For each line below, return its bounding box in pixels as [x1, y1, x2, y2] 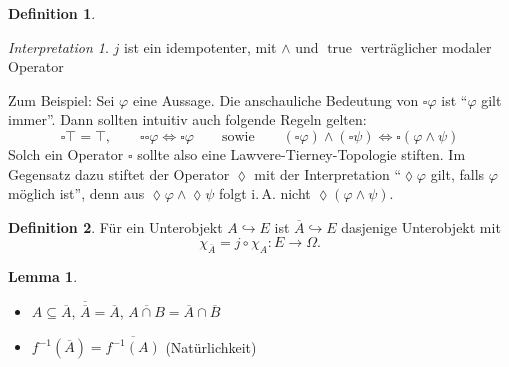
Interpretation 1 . [8, 36, 109, 57]
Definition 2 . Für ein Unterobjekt [8, 216, 223, 237]
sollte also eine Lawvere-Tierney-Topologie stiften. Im [137, 143, 466, 164]
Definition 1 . [8, 3, 96, 23]
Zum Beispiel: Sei [8, 89, 115, 110]
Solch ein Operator [8, 143, 124, 164]
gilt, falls [430, 163, 485, 184]
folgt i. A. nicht [218, 183, 311, 204]
